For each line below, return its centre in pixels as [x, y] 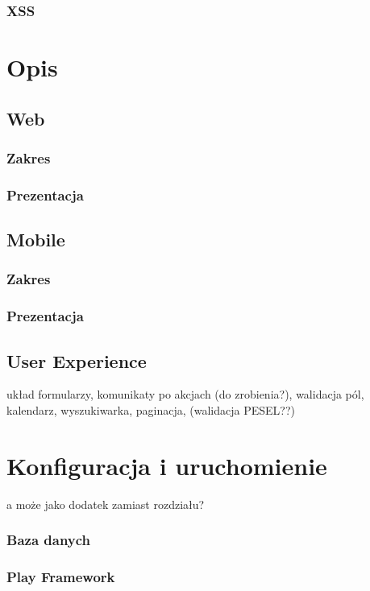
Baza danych [49, 540]
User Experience [77, 360]
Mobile [36, 240]
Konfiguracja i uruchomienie [167, 465]
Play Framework [61, 577]
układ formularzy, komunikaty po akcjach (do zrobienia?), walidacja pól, [185, 394]
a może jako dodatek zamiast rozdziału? [106, 504]
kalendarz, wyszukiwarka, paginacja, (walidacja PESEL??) [151, 409]
